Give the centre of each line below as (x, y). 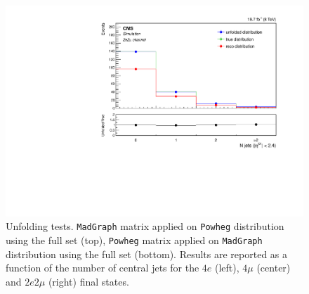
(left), (227, 268)
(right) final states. (88, 281)
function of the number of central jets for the (103, 268)
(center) (274, 268)
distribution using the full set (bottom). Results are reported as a (147, 254)
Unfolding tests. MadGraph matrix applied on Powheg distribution (145, 226)
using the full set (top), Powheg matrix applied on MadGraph (134, 239)
